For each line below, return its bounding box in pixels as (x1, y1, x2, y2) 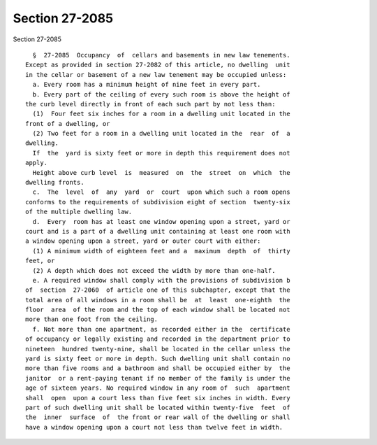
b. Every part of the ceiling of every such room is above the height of (32, 90, 290, 98)
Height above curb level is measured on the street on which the (32, 169, 290, 176)
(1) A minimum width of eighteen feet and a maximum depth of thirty (32, 247, 290, 255)
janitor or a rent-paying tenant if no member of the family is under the (25, 374, 290, 382)
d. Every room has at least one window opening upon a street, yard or (32, 218, 290, 225)
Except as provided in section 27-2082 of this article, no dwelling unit (25, 61, 290, 69)
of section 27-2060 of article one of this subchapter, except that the (25, 286, 290, 294)
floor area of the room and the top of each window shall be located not (25, 306, 290, 314)
